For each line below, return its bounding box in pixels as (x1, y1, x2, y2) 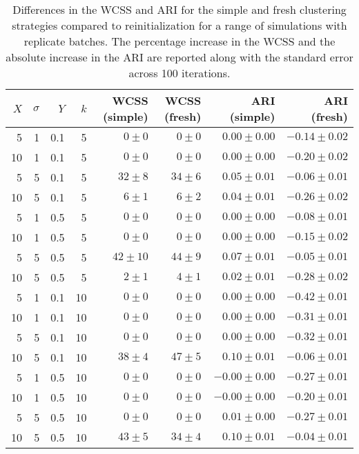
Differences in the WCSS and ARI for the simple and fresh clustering (12, 1, 347, 17)
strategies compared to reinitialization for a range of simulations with (12, 17, 347, 33)
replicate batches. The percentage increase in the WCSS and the (23, 33, 336, 49)
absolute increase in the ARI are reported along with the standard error (6, 49, 353, 65)
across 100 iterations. (128, 65, 231, 81)
